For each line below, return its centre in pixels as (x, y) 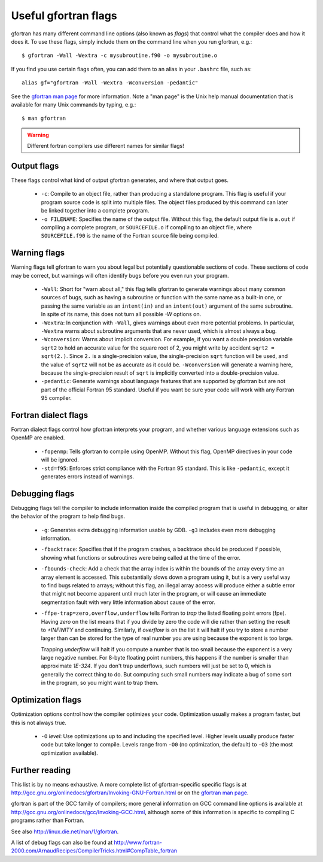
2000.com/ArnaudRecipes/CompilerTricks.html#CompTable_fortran (94, 851)
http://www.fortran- (138, 842)
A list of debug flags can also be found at (62, 842)
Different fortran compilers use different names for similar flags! (106, 146)
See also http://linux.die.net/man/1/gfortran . (65, 831)
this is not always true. (39, 723)
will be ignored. (60, 460)
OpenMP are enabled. (38, 438)
